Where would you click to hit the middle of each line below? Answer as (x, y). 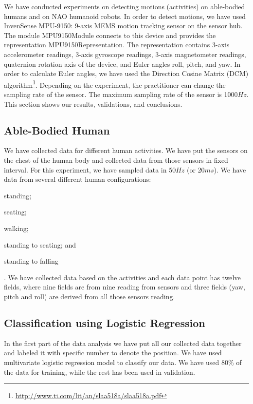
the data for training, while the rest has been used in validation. (99, 372)
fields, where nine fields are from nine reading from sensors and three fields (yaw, (125, 287)
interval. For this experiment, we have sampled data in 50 (90, 169)
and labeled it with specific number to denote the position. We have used (113, 353)
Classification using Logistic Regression (105, 322)
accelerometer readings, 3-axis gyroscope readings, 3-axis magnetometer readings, (125, 54)
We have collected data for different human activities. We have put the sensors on (126, 150)
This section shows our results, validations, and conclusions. (93, 104)
